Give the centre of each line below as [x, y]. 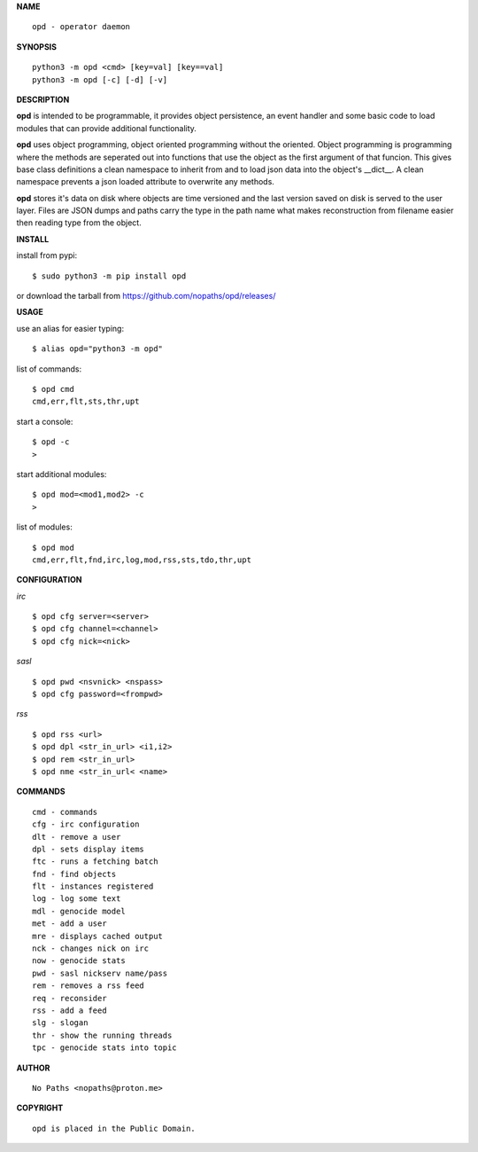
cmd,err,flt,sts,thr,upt [86, 402]
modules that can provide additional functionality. [106, 128]
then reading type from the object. [79, 223]
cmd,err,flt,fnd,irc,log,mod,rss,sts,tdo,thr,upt [142, 560]
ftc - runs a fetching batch [95, 862]
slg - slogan [60, 1023]
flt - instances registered [93, 886]
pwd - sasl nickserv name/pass [100, 973]
